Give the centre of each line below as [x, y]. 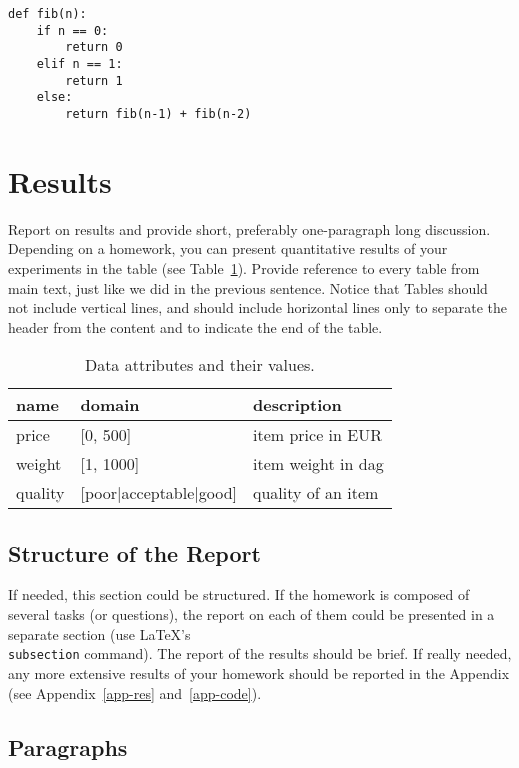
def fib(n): [47, 14]
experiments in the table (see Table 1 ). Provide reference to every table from [244, 267]
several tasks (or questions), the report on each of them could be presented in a [251, 614]
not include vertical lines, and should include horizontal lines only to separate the [258, 307]
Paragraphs [68, 746]
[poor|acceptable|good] [158, 493]
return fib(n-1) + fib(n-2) [158, 113]
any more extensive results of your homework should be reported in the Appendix [259, 672]
